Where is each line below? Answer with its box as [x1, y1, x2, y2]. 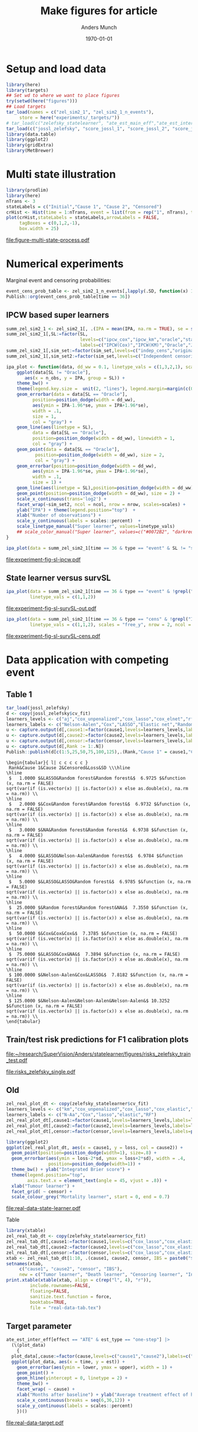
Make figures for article [40, 4, 158, 18]
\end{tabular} [6, 1018, 41, 1024]
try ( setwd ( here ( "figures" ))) [6, 98, 78, 104]
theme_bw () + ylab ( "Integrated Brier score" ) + [11, 1167, 131, 1173]
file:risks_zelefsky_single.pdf [6, 1068, 75, 1075]
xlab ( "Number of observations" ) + [16, 512, 101, 518]
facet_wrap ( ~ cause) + [16, 1386, 75, 1392]
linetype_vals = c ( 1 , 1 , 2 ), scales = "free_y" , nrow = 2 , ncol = [29, 622, 192, 628]
